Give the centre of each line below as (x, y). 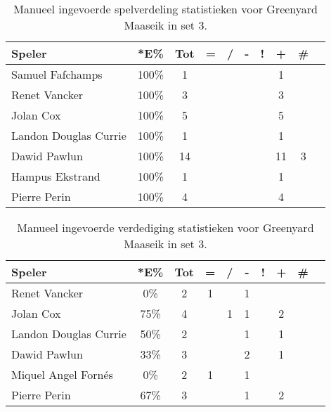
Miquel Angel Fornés (62, 374)
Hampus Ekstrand (56, 176)
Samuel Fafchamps (57, 74)
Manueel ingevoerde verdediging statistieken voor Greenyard (165, 227)
